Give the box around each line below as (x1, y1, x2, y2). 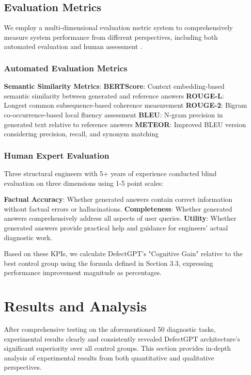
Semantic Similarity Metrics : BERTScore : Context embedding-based (4, 81, 225, 91)
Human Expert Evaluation (4, 149, 110, 161)
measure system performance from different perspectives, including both (4, 32, 218, 42)
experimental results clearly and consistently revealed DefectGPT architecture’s (4, 333, 240, 343)
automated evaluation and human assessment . (4, 41, 142, 51)
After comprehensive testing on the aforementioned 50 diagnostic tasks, (4, 324, 216, 334)
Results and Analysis (4, 296, 147, 316)
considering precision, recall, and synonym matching (4, 129, 159, 139)
